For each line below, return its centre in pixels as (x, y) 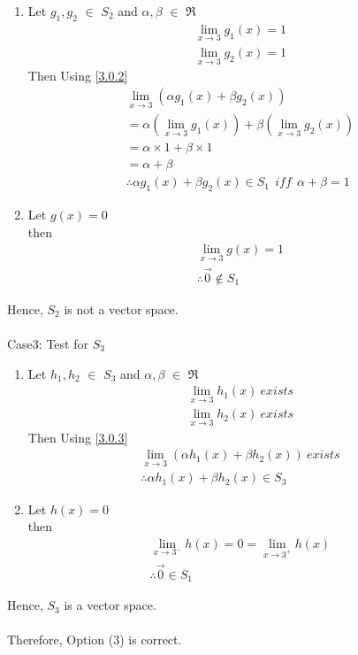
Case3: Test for (48, 343)
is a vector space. (110, 605)
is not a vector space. (121, 308)
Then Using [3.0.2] (78, 76)
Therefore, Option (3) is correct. (95, 640)
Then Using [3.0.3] (78, 437)
